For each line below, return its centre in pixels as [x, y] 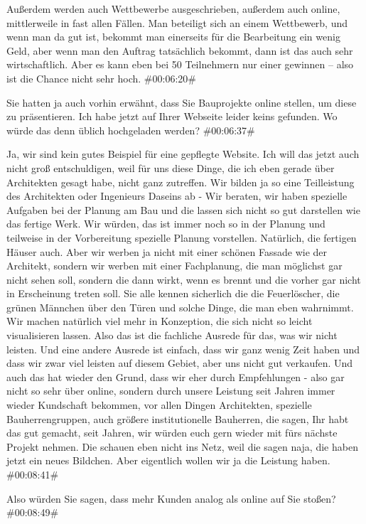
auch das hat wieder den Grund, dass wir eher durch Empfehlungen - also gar [176, 376]
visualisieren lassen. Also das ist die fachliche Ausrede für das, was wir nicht [172, 335]
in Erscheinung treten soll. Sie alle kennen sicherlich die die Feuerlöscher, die [173, 293]
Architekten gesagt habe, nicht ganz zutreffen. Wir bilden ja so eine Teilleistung [181, 182]
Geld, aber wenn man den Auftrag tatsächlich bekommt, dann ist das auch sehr [180, 50]
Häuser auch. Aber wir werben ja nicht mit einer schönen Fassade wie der [167, 251]
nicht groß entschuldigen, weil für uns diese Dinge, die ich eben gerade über [171, 167]
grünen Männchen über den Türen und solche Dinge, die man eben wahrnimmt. [180, 307]
